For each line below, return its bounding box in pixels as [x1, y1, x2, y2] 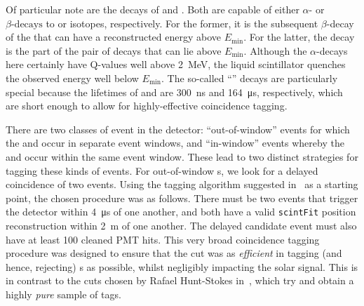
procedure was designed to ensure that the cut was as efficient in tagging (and [6, 246, 342, 260]
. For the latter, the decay [243, 29, 355, 44]
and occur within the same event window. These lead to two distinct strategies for [6, 149, 358, 164]
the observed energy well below [6, 70, 139, 85]
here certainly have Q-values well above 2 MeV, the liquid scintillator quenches [6, 57, 346, 72]
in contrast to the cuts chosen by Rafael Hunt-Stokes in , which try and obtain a [6, 273, 354, 288]
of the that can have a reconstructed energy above [6, 29, 222, 44]
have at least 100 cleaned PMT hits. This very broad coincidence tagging [6, 232, 320, 246]
